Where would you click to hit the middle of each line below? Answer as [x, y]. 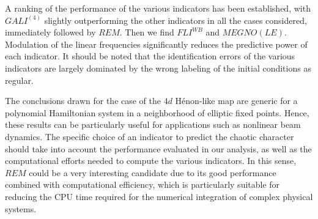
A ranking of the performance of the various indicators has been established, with [158, 8]
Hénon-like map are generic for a [236, 101]
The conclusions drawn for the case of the [83, 101]
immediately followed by [50, 32]
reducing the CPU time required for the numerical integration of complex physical [159, 196]
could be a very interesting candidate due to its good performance [153, 172]
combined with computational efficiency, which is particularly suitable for [142, 184]
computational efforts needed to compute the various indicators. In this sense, [151, 161]
